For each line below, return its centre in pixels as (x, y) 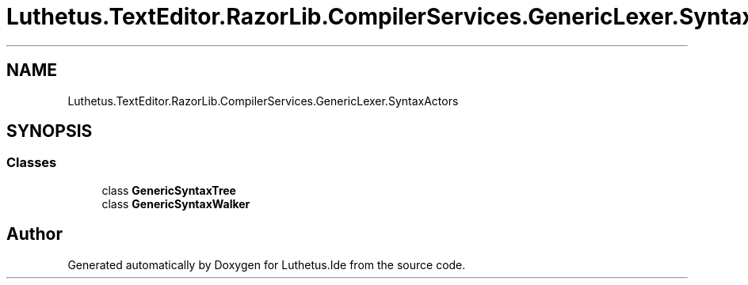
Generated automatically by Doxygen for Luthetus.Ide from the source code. (267, 264)
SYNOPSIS (50, 131)
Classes (32, 163)
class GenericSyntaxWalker (176, 203)
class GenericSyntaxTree (169, 190)
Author (34, 234)
